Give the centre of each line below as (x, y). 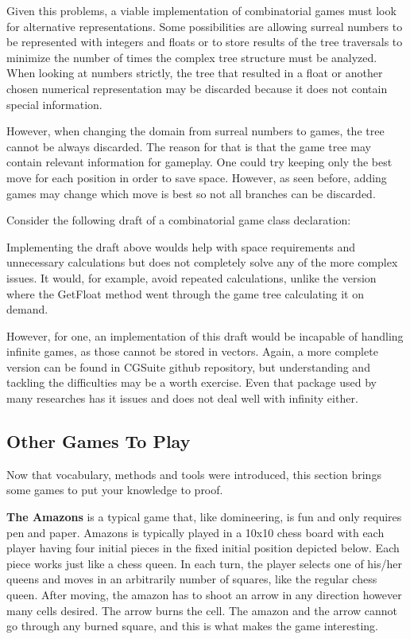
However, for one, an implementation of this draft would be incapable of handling (205, 335)
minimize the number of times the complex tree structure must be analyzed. (192, 57)
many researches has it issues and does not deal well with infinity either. (182, 398)
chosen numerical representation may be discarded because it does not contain (197, 88)
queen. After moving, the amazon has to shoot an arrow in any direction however (204, 595)
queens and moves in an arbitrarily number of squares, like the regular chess (192, 579)
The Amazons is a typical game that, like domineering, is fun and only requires (204, 517)
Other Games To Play (99, 441)
